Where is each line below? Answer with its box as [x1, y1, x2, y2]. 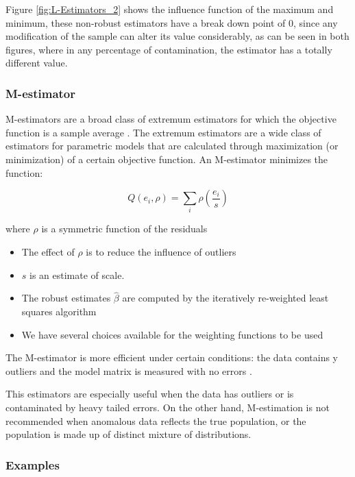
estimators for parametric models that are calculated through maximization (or [5, 138, 339, 153]
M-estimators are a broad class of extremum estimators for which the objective [5, 112, 336, 126]
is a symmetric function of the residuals [41, 221, 208, 236]
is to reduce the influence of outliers [86, 245, 236, 259]
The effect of [21, 245, 75, 259]
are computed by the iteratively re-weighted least [122, 291, 329, 305]
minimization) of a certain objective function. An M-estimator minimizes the [5, 151, 328, 166]
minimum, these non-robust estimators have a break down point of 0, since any [5, 15, 338, 29]
